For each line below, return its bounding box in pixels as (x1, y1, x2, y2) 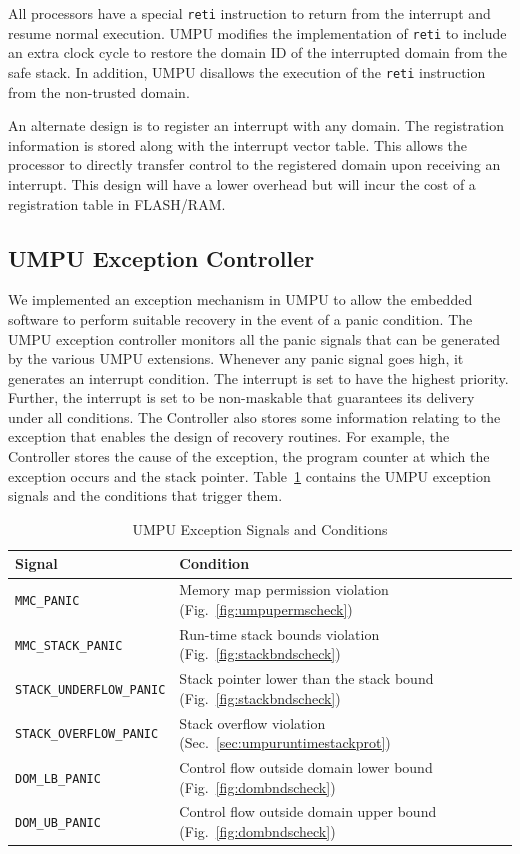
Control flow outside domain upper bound (179, 801, 437, 822)
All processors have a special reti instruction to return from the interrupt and (8, 3, 491, 23)
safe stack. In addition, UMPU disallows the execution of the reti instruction (8, 61, 486, 82)
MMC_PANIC (15, 594, 80, 609)
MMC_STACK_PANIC (15, 638, 123, 653)
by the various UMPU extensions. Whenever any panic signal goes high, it (8, 348, 464, 369)
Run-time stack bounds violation (179, 623, 380, 644)
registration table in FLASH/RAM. (8, 193, 226, 214)
